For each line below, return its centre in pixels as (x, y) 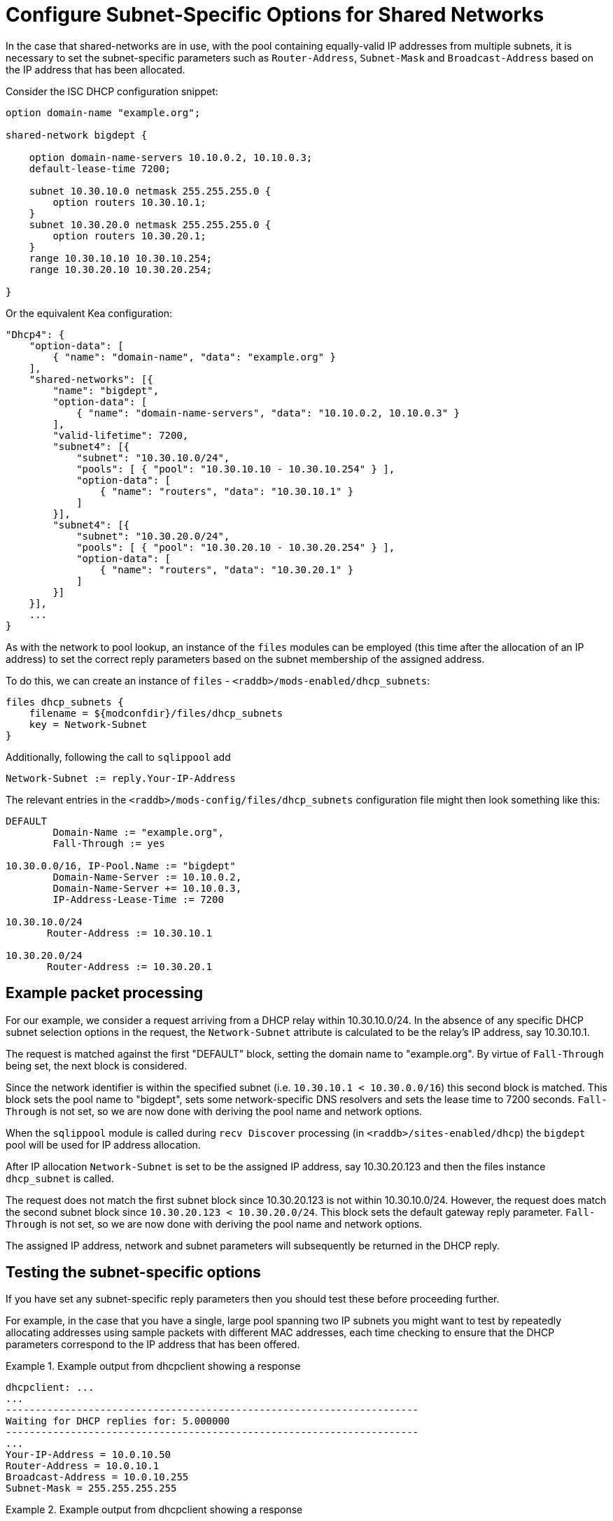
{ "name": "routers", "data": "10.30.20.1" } (227, 569)
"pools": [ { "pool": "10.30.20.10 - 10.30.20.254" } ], (236, 547)
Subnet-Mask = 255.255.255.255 (91, 1488)
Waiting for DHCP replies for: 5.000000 (118, 1421)
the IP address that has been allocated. (96, 69)
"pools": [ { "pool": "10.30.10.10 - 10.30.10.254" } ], (236, 469)
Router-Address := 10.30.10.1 (130, 933)
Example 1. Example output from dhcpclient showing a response (153, 1366)
